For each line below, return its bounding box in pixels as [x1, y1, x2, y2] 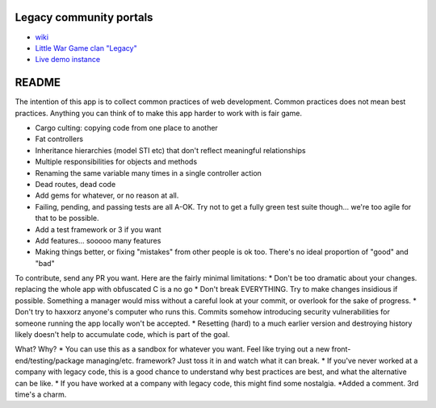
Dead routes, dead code [35, 179, 116, 189]
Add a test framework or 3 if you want [35, 224, 161, 234]
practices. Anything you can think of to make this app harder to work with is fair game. [15, 108, 303, 118]
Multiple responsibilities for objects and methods [35, 157, 198, 167]
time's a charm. [15, 389, 67, 399]
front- [331, 344, 351, 354]
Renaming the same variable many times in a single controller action [35, 168, 262, 177]
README [15, 76, 61, 90]
